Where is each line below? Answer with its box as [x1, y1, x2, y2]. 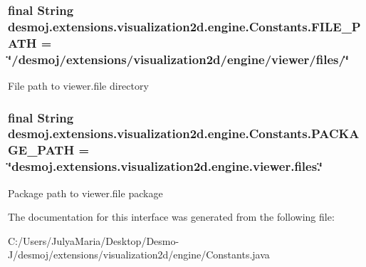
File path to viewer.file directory [8, 78, 149, 93]
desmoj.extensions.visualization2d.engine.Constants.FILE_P [8, 17, 361, 35]
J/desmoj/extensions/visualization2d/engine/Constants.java [8, 247, 270, 262]
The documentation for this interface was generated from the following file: [8, 209, 335, 224]
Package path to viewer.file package [8, 185, 163, 200]
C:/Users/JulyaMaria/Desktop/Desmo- [8, 233, 179, 248]
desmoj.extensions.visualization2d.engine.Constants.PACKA [8, 125, 360, 142]
